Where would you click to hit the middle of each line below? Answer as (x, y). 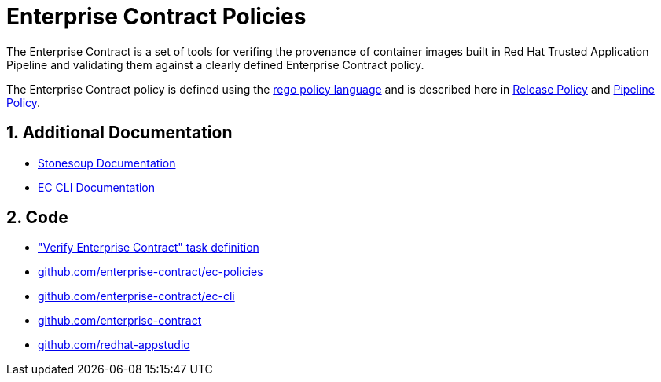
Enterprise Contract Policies (156, 17)
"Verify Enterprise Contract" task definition (149, 248)
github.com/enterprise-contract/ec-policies (151, 272)
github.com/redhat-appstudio (114, 345)
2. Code (37, 218)
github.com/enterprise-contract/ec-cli (136, 296)
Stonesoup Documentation (107, 163)
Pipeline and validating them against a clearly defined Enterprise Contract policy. (215, 64)
